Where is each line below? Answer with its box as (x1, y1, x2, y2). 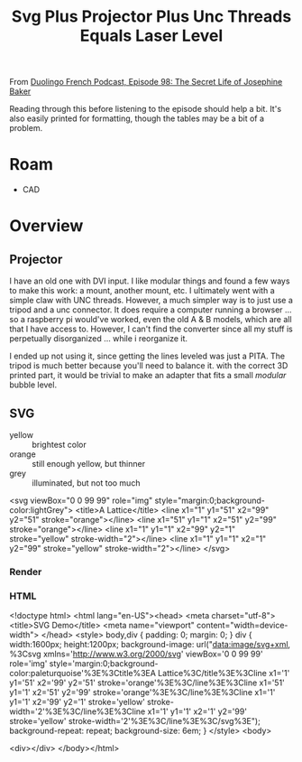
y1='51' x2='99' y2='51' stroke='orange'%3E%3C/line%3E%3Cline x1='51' (9, 677, 286, 688)
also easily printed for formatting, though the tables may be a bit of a (9, 113, 264, 124)
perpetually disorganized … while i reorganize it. (9, 333, 188, 344)
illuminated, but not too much (32, 477, 141, 488)
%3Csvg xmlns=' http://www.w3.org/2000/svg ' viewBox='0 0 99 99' (9, 648, 263, 660)
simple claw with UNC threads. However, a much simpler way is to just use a (9, 295, 293, 306)
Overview (9, 216, 84, 237)
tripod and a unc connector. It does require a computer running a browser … (9, 304, 292, 315)
